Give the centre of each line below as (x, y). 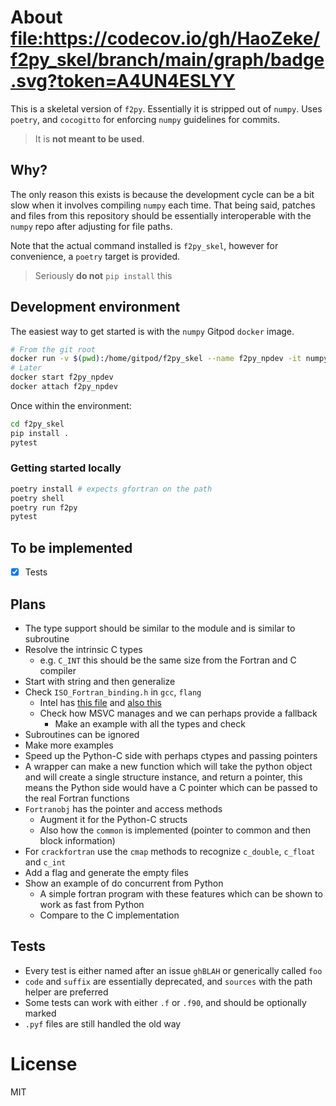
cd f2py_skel (37, 424)
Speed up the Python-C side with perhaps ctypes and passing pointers (171, 756)
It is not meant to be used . (89, 138)
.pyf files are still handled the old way (103, 1023)
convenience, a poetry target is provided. (95, 256)
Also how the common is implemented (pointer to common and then (175, 830)
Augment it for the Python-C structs (113, 820)
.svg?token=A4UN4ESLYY (123, 81)
